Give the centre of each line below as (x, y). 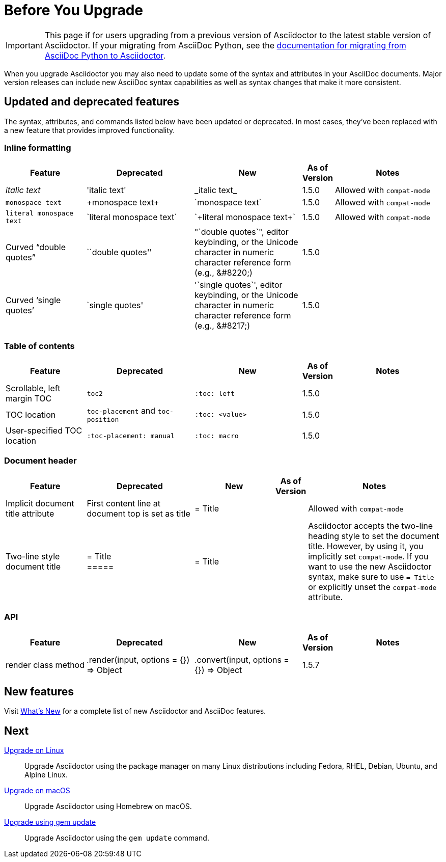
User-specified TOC (44, 431)
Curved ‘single (33, 300)
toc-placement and (121, 411)
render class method (45, 665)
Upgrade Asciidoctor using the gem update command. (117, 838)
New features (39, 692)
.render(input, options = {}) (138, 659)
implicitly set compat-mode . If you (368, 556)
